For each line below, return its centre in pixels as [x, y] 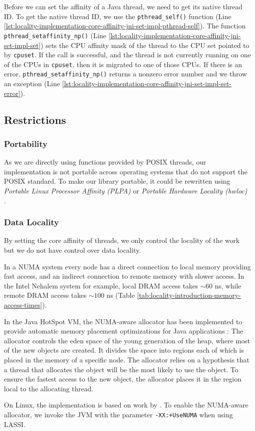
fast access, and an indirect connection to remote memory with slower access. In [124, 276]
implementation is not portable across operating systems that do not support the [126, 171]
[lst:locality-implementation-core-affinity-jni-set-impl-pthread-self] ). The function [125, 26]
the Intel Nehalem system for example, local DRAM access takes [101, 285]
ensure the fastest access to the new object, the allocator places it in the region [123, 379]
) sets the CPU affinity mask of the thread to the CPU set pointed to [145, 45]
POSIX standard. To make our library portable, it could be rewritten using [117, 181]
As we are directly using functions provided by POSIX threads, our [105, 162]
